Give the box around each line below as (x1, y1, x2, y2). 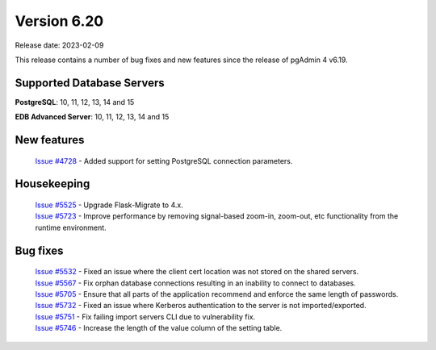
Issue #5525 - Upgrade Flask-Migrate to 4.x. (35, 200, 183, 210)
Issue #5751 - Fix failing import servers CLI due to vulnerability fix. (35, 311, 256, 322)
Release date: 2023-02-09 (15, 40, 104, 50)
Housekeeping (15, 177, 90, 191)
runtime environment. (35, 223, 107, 232)
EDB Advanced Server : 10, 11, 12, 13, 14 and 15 (15, 112, 170, 122)
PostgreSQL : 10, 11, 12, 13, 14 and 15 (15, 97, 135, 106)
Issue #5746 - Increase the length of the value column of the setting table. (35, 323, 283, 333)
